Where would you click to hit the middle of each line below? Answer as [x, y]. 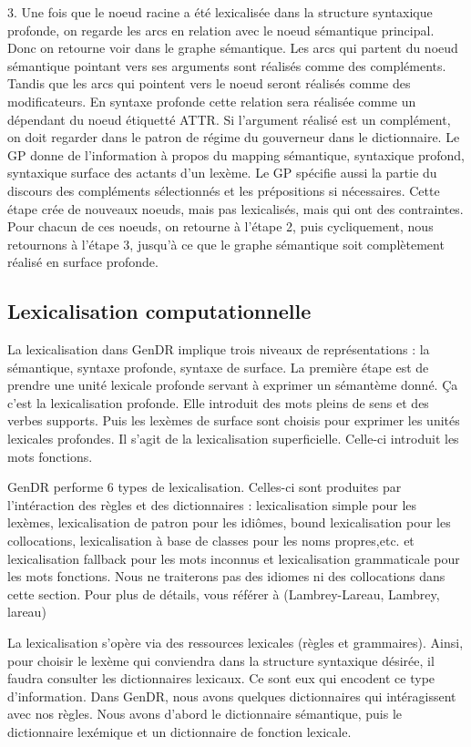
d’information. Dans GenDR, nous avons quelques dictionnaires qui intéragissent [232, 696]
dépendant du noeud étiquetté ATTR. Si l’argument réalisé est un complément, [229, 119]
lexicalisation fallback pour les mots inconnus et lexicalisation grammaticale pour [234, 558]
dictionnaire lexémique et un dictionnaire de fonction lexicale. [179, 731]
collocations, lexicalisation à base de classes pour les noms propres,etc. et [211, 541]
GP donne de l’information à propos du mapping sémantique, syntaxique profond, [236, 154]
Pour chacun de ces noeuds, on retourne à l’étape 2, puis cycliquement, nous [220, 226]
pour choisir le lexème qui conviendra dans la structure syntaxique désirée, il [221, 660]
